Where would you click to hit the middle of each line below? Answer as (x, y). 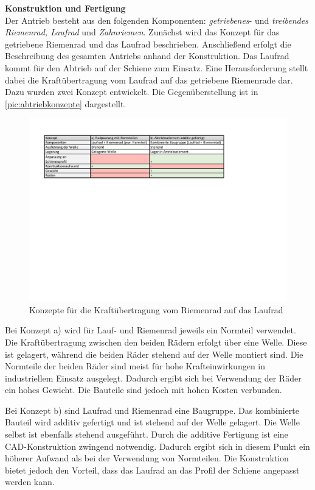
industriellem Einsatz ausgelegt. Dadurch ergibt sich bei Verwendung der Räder (153, 378)
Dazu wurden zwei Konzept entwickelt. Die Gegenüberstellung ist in (132, 92)
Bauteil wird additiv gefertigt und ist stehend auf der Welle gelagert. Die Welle (152, 422)
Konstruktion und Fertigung (65, 8)
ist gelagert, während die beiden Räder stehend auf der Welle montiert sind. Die (154, 354)
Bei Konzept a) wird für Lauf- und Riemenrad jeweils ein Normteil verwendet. (151, 330)
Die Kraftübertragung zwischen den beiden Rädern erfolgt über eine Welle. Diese (156, 342)
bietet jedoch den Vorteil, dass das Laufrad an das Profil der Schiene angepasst (152, 470)
